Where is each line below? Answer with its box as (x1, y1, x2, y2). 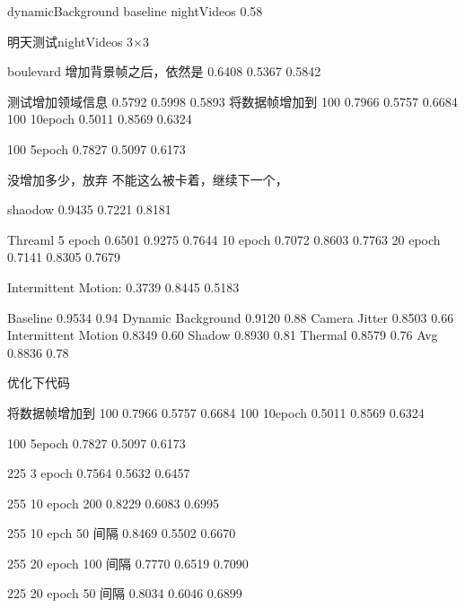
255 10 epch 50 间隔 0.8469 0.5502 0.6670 (7, 524, 236, 543)
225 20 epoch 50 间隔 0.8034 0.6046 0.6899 (7, 584, 242, 603)
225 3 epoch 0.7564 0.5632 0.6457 (7, 464, 190, 482)
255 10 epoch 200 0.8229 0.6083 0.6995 (7, 493, 220, 512)
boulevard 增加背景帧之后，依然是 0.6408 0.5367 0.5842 (7, 62, 321, 81)
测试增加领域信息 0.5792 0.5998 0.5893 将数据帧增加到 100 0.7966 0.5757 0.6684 (7, 91, 458, 110)
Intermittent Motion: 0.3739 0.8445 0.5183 (7, 277, 240, 296)
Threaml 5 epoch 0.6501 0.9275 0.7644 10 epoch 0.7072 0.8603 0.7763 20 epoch (7, 230, 441, 248)
